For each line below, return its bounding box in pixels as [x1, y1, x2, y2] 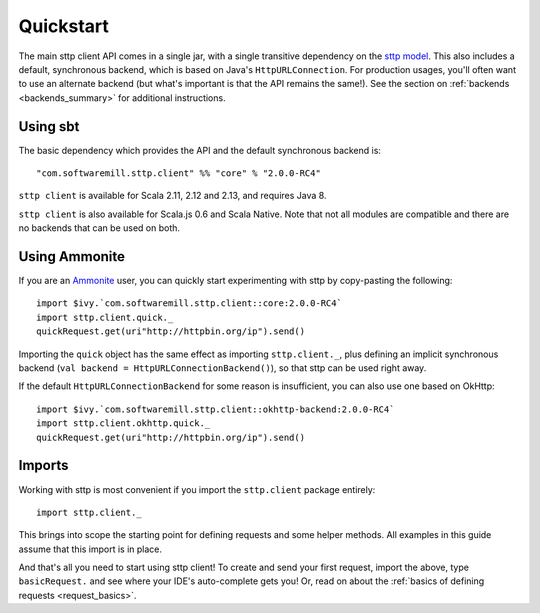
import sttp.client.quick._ [36, 311, 174, 323]
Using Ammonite [18, 248, 125, 265]
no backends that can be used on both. [18, 222, 180, 234]
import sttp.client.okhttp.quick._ [36, 418, 211, 429]
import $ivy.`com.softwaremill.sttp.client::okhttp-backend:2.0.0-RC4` [36, 403, 395, 415]
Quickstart [18, 15, 110, 37]
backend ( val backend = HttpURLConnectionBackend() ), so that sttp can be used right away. [18, 362, 427, 374]
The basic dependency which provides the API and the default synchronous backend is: [18, 144, 382, 156]
